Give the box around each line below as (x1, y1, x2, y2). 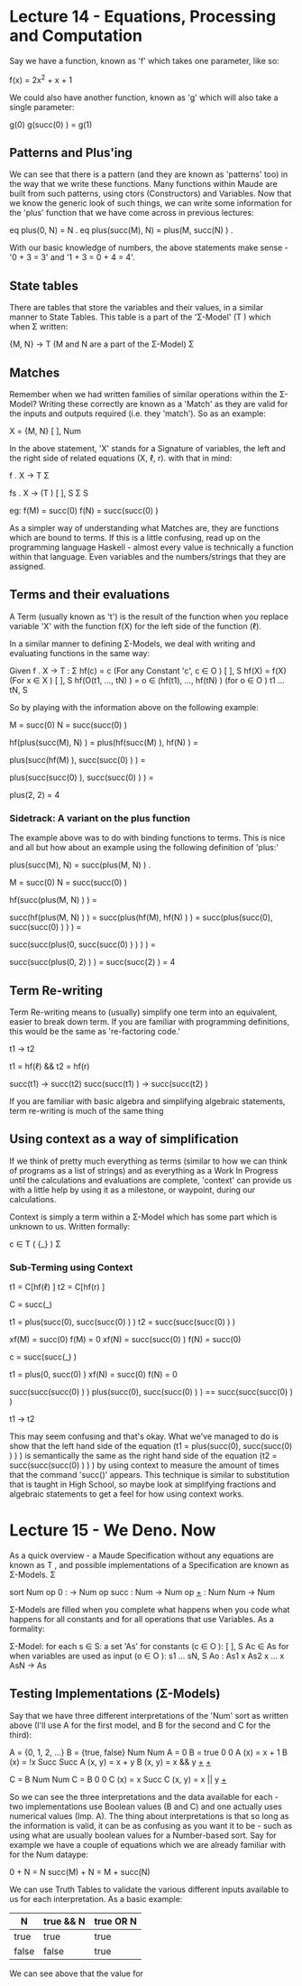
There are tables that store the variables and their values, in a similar (9, 302, 264, 313)
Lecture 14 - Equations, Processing (9, 6, 277, 27)
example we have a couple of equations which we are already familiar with (9, 1839, 287, 1850)
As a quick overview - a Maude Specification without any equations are (9, 1550, 274, 1561)
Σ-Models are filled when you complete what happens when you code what (9, 1604, 290, 1615)
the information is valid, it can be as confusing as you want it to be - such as (9, 1820, 293, 1831)
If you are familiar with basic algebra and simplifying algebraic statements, (9, 1095, 286, 1107)
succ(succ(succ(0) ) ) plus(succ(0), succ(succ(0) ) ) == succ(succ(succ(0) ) (9, 1387, 293, 1397)
